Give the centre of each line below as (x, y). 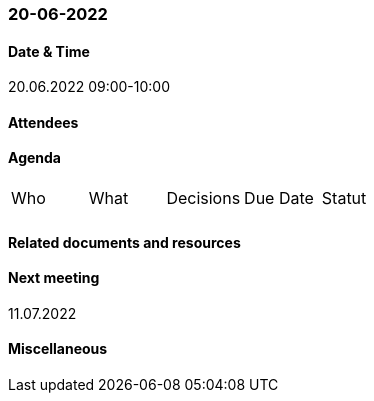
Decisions (203, 198)
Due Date (279, 198)
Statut (344, 198)
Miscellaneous (58, 349)
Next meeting (54, 278)
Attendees (43, 122)
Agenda (34, 158)
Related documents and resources (124, 242)
